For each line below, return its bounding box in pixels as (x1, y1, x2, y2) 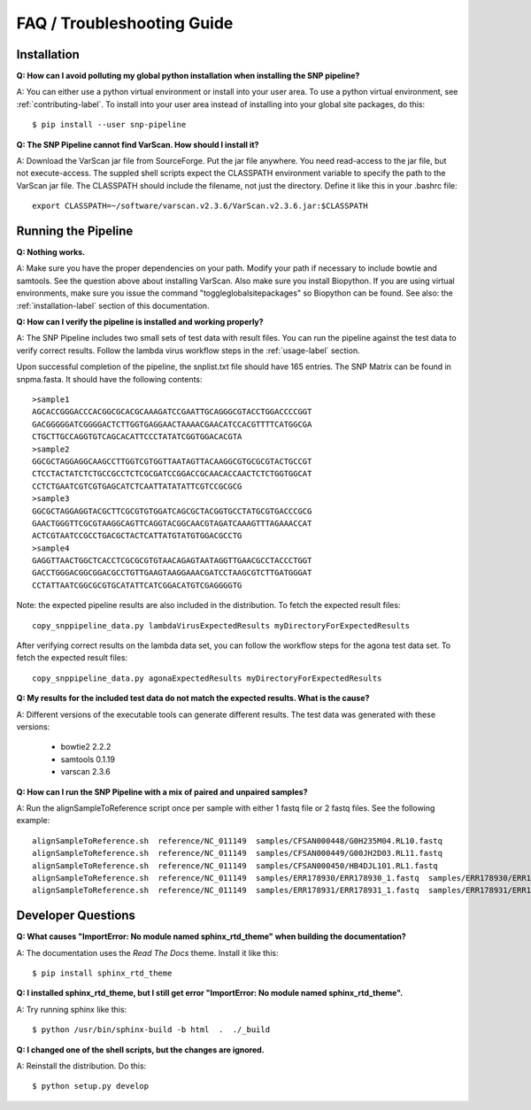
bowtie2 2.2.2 (60, 742, 112, 752)
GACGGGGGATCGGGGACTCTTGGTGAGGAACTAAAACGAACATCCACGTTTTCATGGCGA (32, 419, 312, 429)
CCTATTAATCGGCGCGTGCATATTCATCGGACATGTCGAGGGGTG (32, 580, 242, 590)
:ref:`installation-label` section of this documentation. (16, 300, 210, 311)
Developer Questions (16, 908, 136, 923)
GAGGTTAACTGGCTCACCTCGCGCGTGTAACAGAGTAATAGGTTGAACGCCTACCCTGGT (32, 556, 312, 566)
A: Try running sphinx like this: (16, 1004, 127, 1014)
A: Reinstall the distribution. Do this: (16, 1060, 147, 1071)
